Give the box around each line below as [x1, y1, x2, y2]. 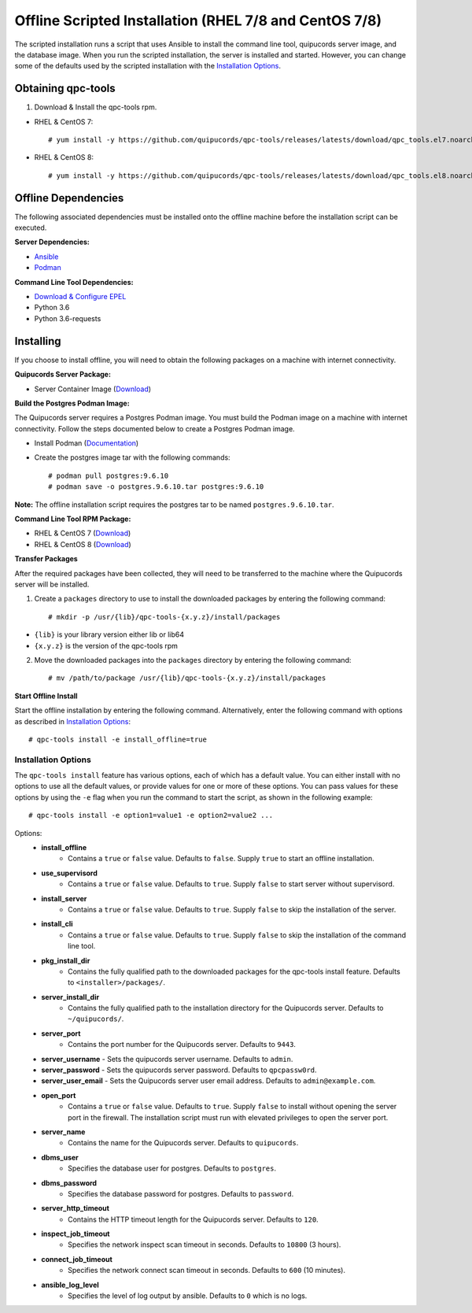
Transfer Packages [14, 554, 78, 564]
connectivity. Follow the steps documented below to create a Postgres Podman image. [14, 423, 295, 433]
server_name [41, 1126, 86, 1137]
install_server [41, 893, 87, 903]
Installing [14, 335, 62, 348]
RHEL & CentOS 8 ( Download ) [34, 539, 131, 549]
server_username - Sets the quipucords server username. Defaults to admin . [41, 1054, 293, 1063]
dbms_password [41, 1178, 98, 1188]
